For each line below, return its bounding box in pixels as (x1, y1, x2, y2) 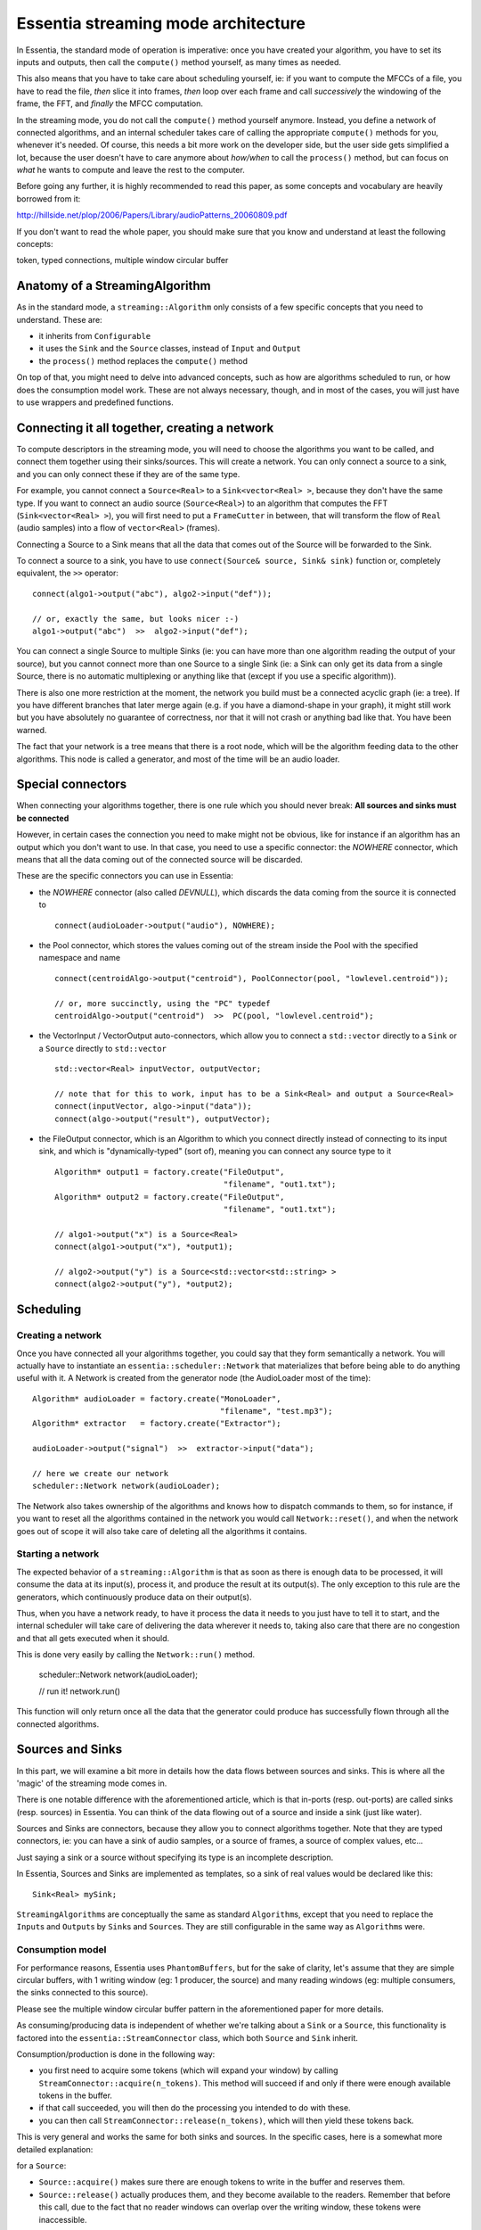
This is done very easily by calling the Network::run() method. (16, 1649, 256, 1660)
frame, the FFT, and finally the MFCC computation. (16, 98, 204, 109)
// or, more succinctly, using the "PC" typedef (54, 998, 271, 1008)
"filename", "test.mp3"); (219, 1406, 333, 1416)
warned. (16, 724, 47, 735)
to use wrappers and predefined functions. (16, 397, 174, 408)
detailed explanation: (16, 2143, 94, 2154)
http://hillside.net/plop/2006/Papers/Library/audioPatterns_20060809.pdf (16, 210, 288, 220)
